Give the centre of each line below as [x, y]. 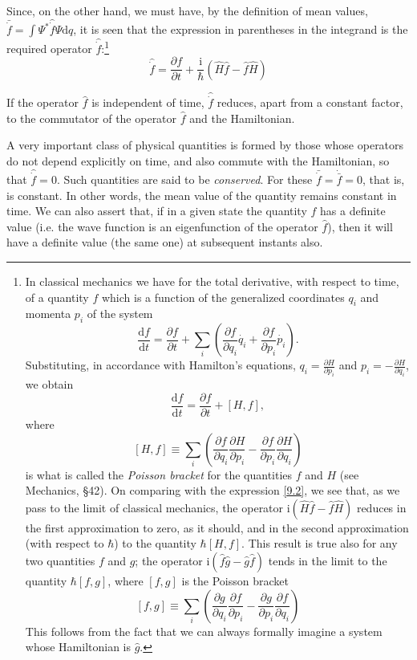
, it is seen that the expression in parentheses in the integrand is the [241, 29]
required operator [49, 48]
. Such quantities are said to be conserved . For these [184, 179]
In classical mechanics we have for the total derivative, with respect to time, [212, 281]
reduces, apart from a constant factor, [310, 102]
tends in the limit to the [328, 561]
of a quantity [57, 297]
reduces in [381, 507]
